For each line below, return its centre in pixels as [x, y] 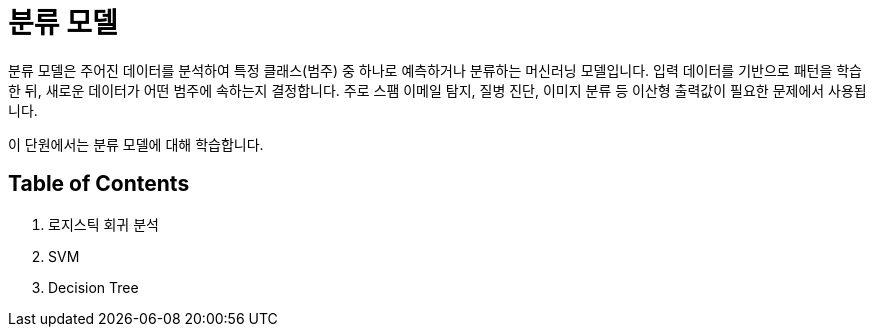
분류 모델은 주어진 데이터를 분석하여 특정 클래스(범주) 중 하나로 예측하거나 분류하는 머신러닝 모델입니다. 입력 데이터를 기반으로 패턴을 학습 [435, 70]
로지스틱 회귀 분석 [103, 224]
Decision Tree [93, 287]
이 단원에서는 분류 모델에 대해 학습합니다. [136, 144]
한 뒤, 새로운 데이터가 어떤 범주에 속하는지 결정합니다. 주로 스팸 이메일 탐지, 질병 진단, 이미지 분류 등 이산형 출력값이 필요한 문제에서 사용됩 [437, 90]
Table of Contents [99, 184]
